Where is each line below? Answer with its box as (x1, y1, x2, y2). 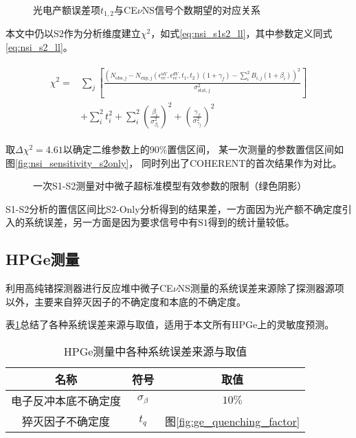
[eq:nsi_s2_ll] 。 (5, 40, 73, 54)
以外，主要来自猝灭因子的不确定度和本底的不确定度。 (5, 294, 246, 308)
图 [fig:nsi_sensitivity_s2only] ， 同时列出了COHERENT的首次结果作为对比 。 (5, 155, 342, 170)
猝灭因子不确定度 (22, 413, 111, 429)
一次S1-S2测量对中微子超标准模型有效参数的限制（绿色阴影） (33, 178, 307, 193)
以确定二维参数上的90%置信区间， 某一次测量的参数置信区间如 (63, 141, 344, 156)
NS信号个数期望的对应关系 (142, 3, 260, 16)
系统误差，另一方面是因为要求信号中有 (24, 215, 198, 229)
